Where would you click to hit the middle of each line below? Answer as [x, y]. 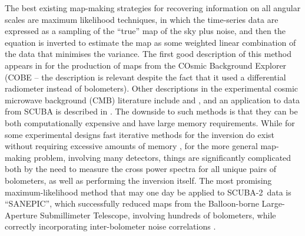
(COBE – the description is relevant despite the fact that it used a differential [145, 77]
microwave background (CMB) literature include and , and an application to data [152, 100]
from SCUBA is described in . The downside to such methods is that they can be [151, 111]
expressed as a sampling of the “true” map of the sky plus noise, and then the [145, 31]
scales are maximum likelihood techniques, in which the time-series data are [142, 19]
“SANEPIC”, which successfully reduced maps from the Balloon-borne [132, 203]
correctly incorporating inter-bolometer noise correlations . [110, 226]
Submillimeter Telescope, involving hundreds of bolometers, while [158, 215]
